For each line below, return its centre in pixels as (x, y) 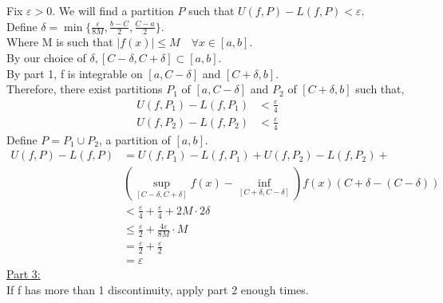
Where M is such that (60, 42)
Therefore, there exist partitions (85, 89)
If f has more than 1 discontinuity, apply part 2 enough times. (158, 289)
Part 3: (24, 274)
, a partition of (134, 139)
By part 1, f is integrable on (75, 73)
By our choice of (46, 58)
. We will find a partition (113, 10)
